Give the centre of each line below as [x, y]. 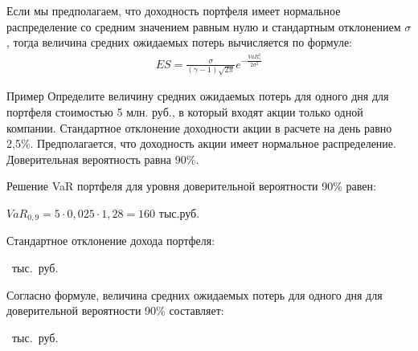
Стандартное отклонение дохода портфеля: [111, 241]
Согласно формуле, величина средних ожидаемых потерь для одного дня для [195, 294]
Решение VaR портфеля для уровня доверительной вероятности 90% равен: [191, 186]
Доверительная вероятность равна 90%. [103, 159]
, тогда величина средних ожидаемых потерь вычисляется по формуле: [180, 42]
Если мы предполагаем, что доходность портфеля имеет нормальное [174, 10]
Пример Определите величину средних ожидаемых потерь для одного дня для [198, 96]
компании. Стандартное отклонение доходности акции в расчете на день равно [199, 127]
